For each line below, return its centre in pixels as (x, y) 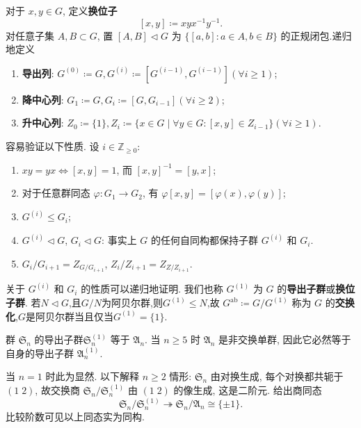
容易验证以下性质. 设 (53, 146)
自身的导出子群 (40, 353)
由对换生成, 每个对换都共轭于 (277, 376)
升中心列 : (43, 123)
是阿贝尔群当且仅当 (69, 316)
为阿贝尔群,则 (132, 303)
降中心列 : (43, 99)
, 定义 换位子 (90, 10)
